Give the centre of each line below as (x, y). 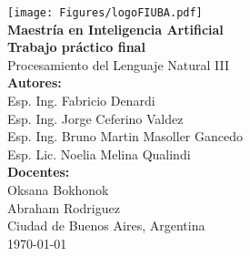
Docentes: (39, 172)
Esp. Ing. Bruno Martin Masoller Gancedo (125, 136)
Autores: (35, 82)
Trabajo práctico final (76, 47)
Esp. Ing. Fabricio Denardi (81, 101)
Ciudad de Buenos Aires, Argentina (106, 225)
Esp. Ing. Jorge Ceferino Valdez (95, 118)
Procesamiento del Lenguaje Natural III (118, 64)
